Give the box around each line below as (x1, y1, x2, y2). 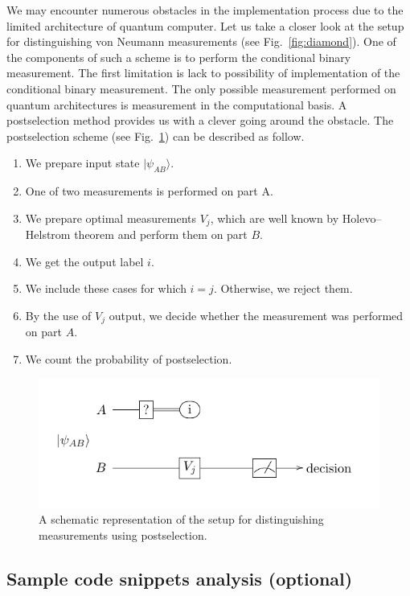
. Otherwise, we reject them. (213, 280, 353, 297)
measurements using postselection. (39, 526, 207, 543)
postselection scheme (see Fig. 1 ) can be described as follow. (6, 127, 305, 144)
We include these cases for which (25, 280, 187, 297)
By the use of (25, 306, 92, 323)
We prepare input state (25, 154, 140, 171)
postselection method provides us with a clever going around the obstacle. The (6, 112, 394, 129)
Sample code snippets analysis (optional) (6, 565, 353, 590)
